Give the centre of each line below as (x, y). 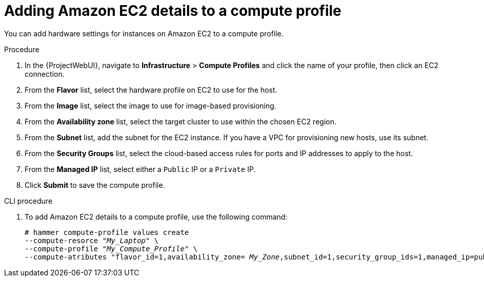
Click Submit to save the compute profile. (95, 185)
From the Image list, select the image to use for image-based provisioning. (150, 105)
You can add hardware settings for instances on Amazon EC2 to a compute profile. (144, 33)
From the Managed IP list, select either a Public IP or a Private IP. (140, 169)
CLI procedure (28, 201)
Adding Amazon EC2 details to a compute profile (173, 11)
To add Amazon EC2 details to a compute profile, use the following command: (156, 217)
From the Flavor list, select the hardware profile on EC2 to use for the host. (151, 90)
